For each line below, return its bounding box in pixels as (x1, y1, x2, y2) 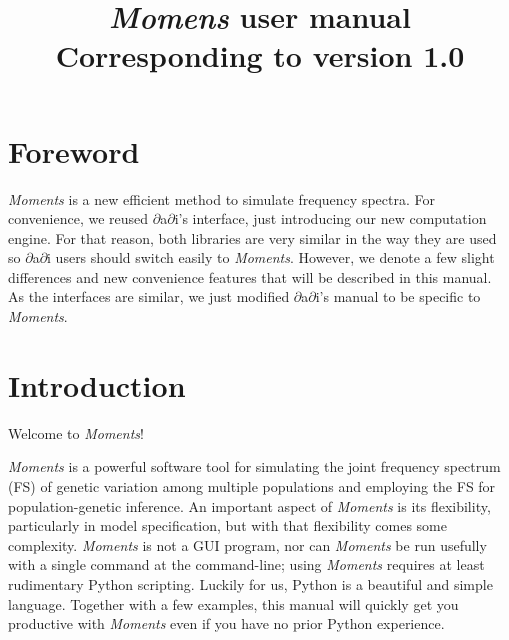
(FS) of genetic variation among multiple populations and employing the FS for (8, 475, 496, 496)
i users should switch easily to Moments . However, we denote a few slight (47, 247, 495, 268)
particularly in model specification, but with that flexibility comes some (8, 515, 447, 536)
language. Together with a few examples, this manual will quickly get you (8, 593, 459, 614)
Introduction (8, 364, 186, 405)
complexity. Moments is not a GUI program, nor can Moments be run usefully (8, 534, 487, 555)
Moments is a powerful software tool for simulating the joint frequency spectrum (8, 456, 501, 477)
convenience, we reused (8, 208, 149, 229)
